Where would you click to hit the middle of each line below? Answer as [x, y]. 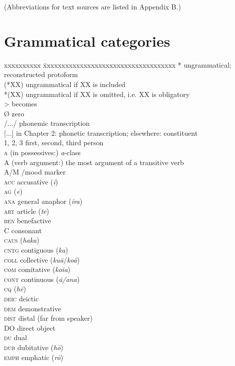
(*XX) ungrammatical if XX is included [65, 84]
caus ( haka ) [22, 240]
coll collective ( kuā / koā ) [42, 259]
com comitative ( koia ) [37, 269]
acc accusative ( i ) [31, 181]
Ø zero [14, 113]
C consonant [23, 230]
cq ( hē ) [15, 289]
